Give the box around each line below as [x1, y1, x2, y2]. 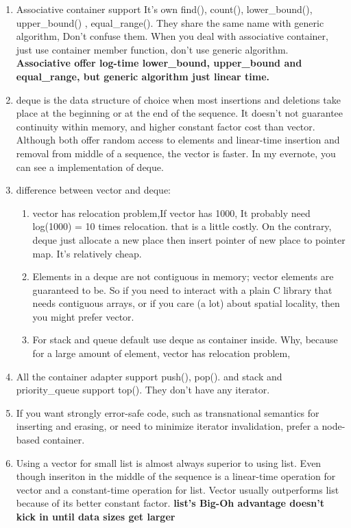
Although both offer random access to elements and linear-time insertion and [16, 133, 340, 147]
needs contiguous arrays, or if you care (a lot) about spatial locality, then [32, 296, 340, 310]
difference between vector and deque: [16, 183, 171, 197]
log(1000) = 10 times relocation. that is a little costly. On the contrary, [32, 219, 332, 233]
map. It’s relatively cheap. [32, 246, 142, 260]
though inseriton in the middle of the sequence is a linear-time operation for [16, 469, 336, 483]
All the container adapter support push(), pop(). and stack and [16, 369, 282, 383]
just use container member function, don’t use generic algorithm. [16, 42, 289, 56]
